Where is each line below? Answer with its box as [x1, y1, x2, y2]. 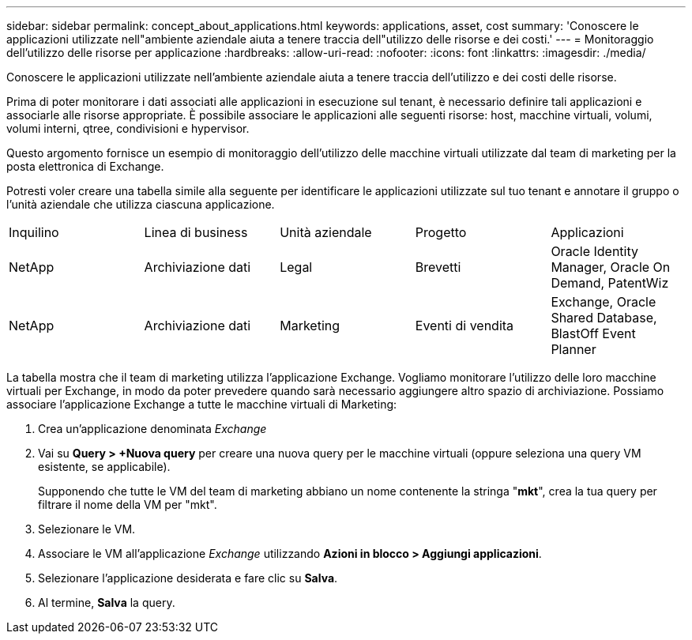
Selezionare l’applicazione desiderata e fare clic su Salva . [38, 571, 338, 585]
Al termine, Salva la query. [38, 596, 175, 609]
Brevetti [415, 259, 461, 275]
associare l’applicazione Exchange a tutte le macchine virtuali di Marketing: [6, 397, 397, 411]
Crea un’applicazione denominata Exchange [38, 422, 267, 435]
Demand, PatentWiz [551, 275, 669, 291]
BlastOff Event [551, 326, 636, 341]
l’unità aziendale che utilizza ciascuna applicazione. [6, 198, 275, 211]
